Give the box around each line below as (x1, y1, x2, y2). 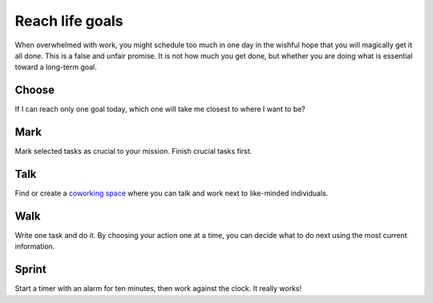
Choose (14, 83, 55, 97)
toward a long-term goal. (14, 63, 98, 72)
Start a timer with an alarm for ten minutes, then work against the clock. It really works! (14, 284, 302, 293)
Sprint (14, 263, 47, 277)
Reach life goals (14, 12, 123, 30)
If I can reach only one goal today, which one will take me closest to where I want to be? (14, 104, 306, 114)
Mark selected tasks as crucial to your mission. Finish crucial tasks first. (14, 147, 253, 156)
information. (14, 241, 55, 252)
